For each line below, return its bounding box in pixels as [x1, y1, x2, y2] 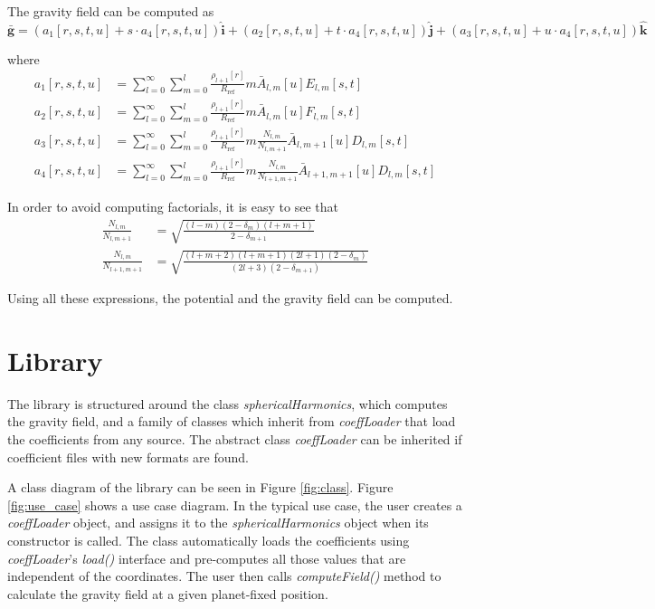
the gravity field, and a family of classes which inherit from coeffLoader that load [7, 412, 456, 431]
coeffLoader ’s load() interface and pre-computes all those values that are [7, 548, 406, 567]
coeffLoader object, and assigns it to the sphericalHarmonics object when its [7, 513, 429, 532]
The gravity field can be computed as [7, 2, 214, 20]
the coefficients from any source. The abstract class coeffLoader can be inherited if [7, 429, 462, 448]
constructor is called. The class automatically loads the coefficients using [7, 530, 410, 549]
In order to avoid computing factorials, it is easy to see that [7, 197, 338, 216]
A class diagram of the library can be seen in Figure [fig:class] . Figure [7, 478, 394, 497]
